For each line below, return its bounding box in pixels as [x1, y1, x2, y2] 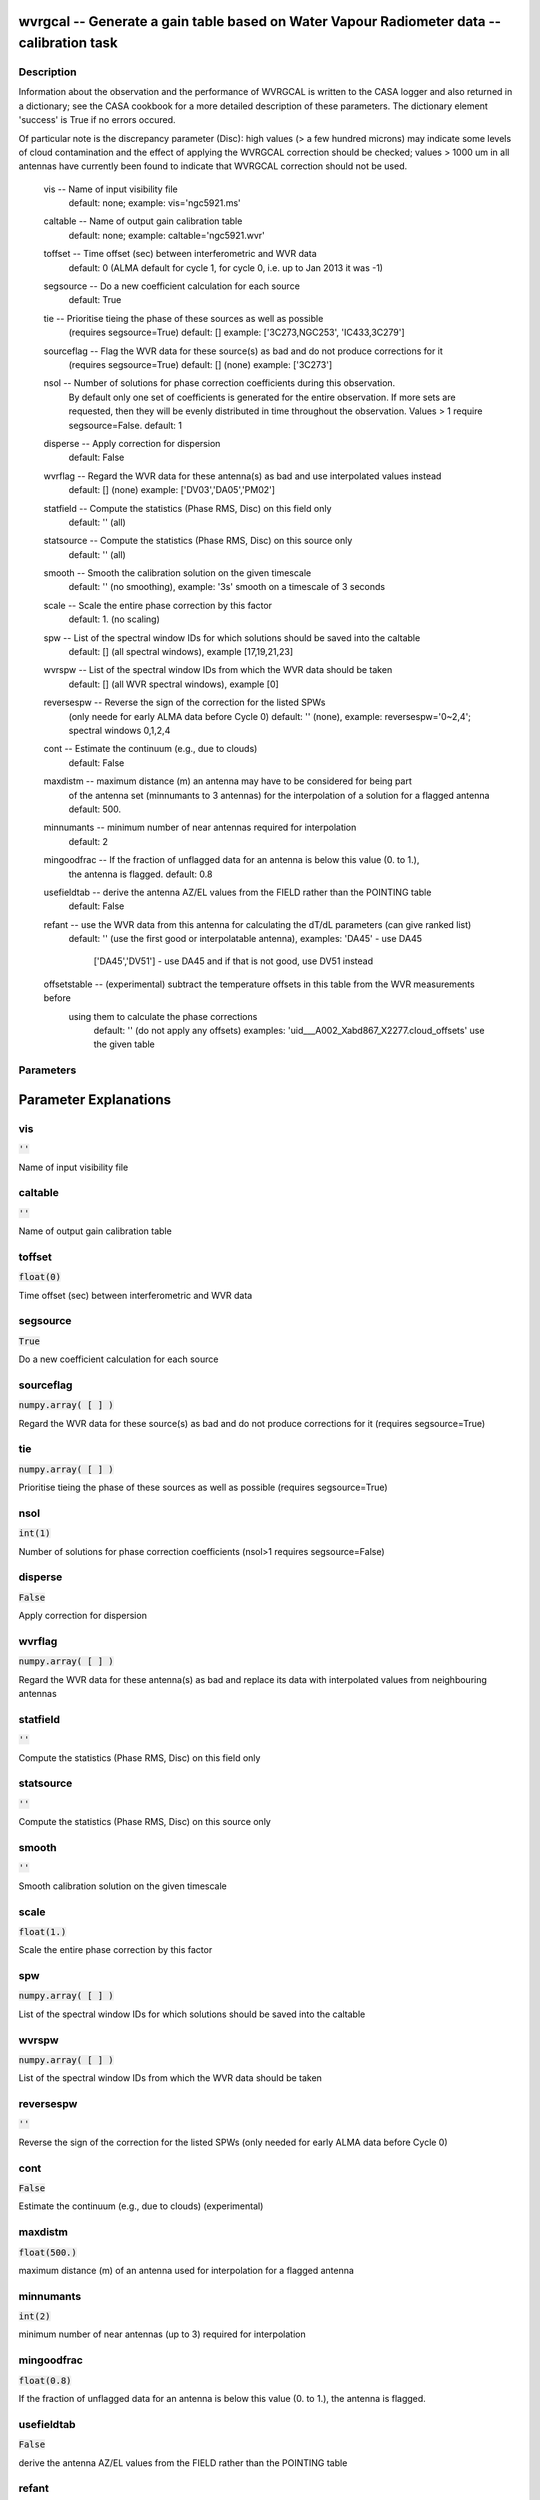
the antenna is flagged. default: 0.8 [68, 868, 213, 880]
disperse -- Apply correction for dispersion [43, 437, 221, 449]
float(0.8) [18, 2375, 72, 2386]
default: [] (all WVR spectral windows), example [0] [68, 678, 279, 690]
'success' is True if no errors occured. [18, 114, 176, 126]
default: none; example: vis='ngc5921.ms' [68, 197, 242, 209]
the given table [93, 1038, 155, 1050]
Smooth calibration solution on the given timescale [18, 1880, 227, 1892]
